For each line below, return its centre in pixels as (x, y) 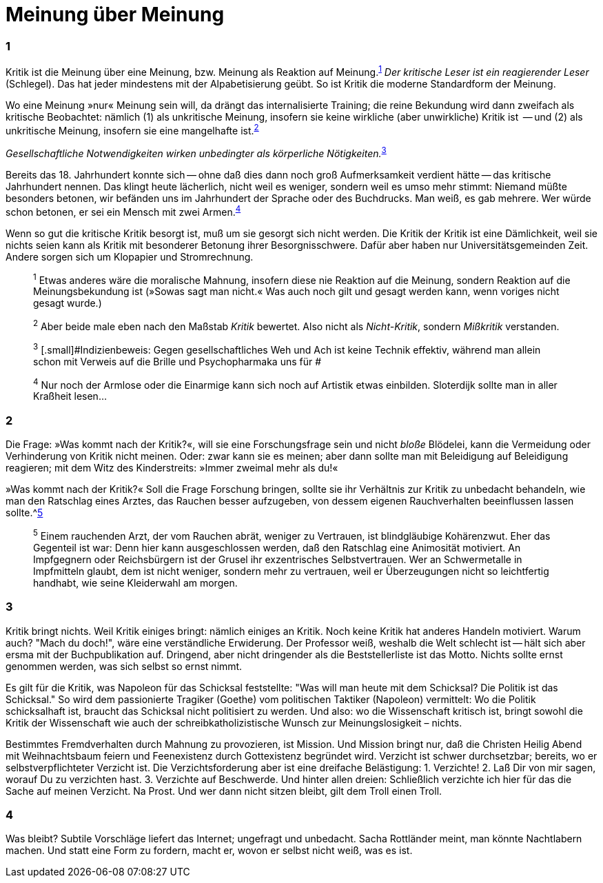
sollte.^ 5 (24, 513)
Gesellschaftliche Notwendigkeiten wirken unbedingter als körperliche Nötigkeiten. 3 (196, 153)
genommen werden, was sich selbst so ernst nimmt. (124, 666)
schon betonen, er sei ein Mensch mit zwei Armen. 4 (123, 211)
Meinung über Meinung (115, 14)
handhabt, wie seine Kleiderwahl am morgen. (135, 582)
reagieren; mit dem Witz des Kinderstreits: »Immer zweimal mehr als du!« (172, 468)
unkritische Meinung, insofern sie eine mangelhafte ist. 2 (132, 129)
